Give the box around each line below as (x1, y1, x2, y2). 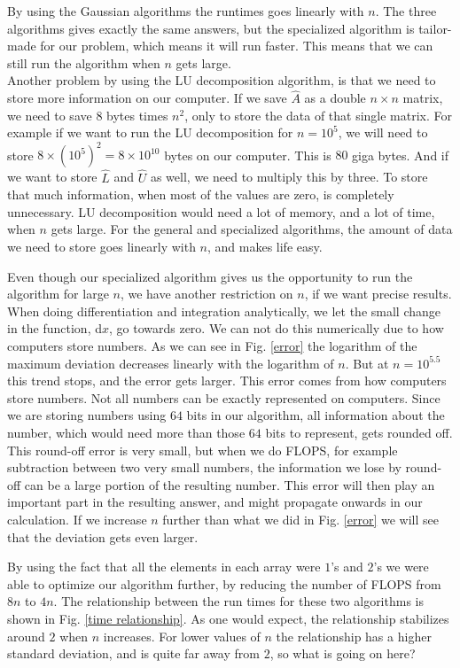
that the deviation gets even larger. (7, 527, 199, 546)
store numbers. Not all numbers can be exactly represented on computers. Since (7, 388, 441, 407)
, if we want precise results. (304, 284, 452, 303)
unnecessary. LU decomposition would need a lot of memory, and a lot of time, (7, 202, 435, 221)
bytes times (106, 105, 168, 124)
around (7, 626, 45, 645)
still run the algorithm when (7, 53, 160, 72)
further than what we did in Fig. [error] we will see (162, 509, 439, 528)
